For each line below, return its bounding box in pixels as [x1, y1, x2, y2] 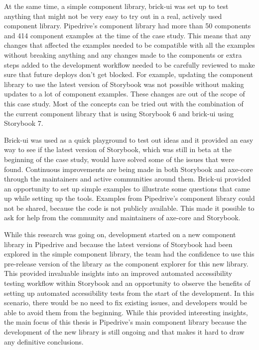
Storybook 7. [4, 118, 43, 128]
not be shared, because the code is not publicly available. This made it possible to [4, 202, 255, 213]
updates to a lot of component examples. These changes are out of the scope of [4, 88, 245, 99]
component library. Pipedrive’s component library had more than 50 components [4, 20, 251, 31]
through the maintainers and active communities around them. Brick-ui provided [4, 174, 251, 184]
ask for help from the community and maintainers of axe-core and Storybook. [4, 212, 241, 223]
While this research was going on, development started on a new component [4, 229, 236, 240]
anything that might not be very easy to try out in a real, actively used [4, 10, 222, 21]
